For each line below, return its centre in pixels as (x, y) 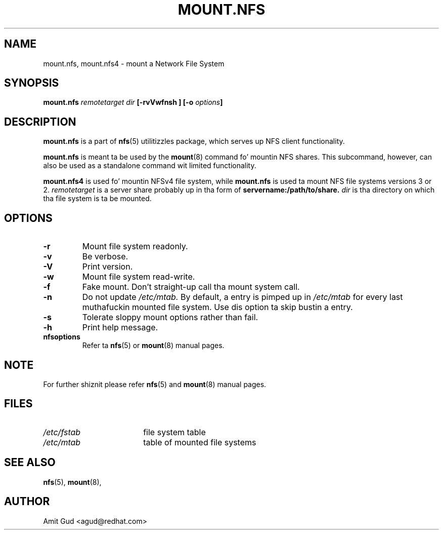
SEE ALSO (30, 463)
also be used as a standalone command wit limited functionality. (150, 166)
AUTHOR (27, 502)
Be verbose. (105, 257)
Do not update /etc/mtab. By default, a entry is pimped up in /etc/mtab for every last (242, 297)
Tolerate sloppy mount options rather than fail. (170, 317)
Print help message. (120, 328)
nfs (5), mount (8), (72, 482)
